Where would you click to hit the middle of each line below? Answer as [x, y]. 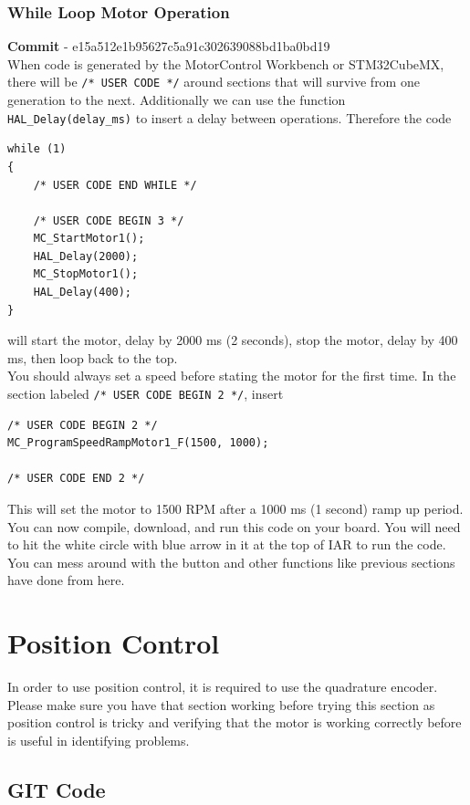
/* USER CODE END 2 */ [76, 479]
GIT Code [57, 789]
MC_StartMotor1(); [89, 239]
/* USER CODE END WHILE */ [115, 185]
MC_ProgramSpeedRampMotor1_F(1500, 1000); [138, 443]
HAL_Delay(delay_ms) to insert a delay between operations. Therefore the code [230, 117]
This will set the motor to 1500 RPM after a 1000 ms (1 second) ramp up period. [235, 509]
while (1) [37, 149]
